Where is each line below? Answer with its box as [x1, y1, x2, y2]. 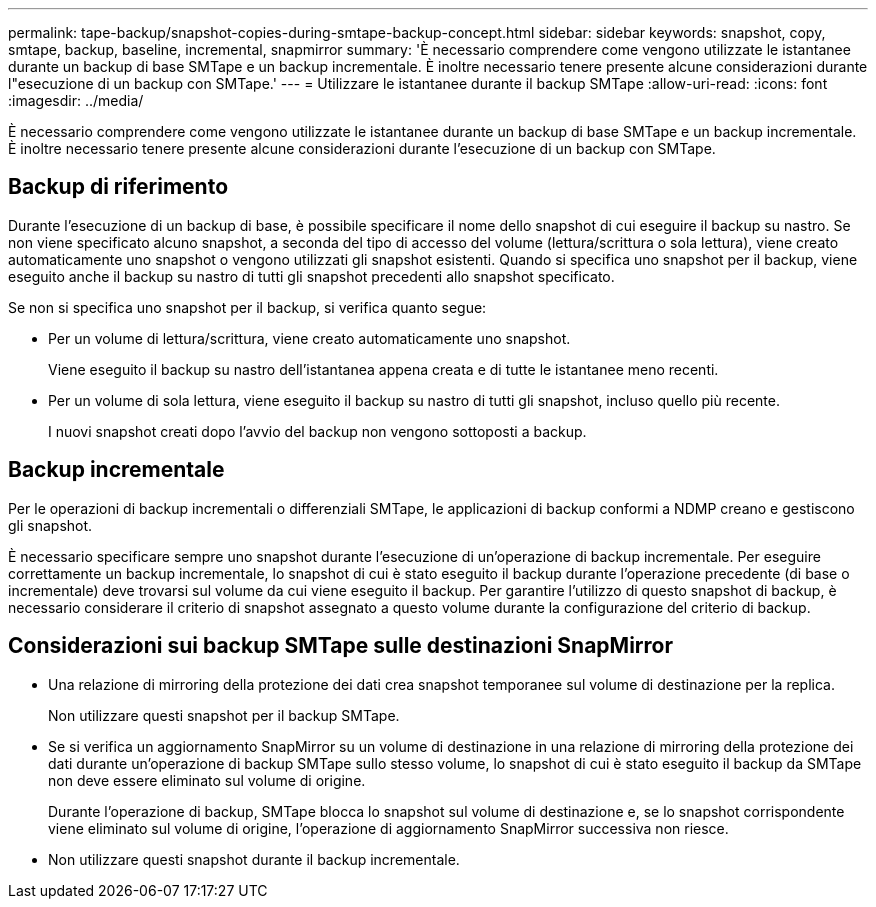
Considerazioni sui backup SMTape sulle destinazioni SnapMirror [8, 633, 674, 659]
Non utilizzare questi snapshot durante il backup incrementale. [48, 850, 460, 868]
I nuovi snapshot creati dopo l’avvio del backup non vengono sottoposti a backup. [48, 422, 587, 440]
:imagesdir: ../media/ [8, 92, 144, 109]
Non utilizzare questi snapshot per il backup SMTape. [48, 706, 400, 724]
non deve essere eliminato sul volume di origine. [48, 771, 366, 789]
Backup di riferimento [8, 174, 229, 200]
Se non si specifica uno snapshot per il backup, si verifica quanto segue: [8, 298, 487, 316]
